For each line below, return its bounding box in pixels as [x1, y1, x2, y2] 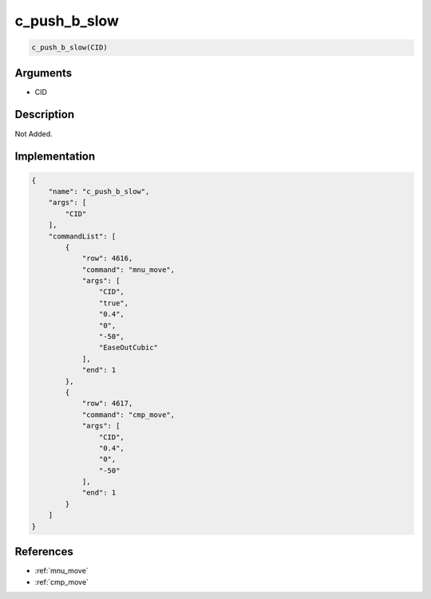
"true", [98, 298, 129, 307]
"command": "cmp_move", [81, 410, 176, 419]
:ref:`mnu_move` [34, 566, 89, 576]
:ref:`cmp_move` [34, 577, 89, 586]
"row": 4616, [81, 254, 133, 263]
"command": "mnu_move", [81, 265, 176, 274]
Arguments [14, 66, 73, 80]
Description [14, 108, 75, 121]
